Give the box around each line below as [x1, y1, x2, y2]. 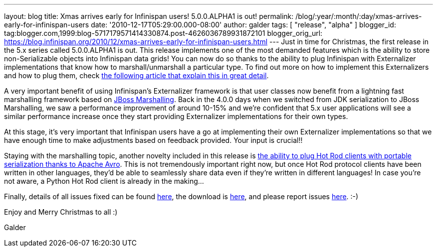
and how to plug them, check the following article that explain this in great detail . [4, 71, 269, 80]
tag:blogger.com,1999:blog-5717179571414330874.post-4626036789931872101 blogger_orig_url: [4, 29, 323, 37]
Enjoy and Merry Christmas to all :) [4, 208, 118, 216]
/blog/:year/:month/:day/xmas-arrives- [295, 12, 422, 20]
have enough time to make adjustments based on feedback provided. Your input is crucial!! [4, 136, 303, 144]
